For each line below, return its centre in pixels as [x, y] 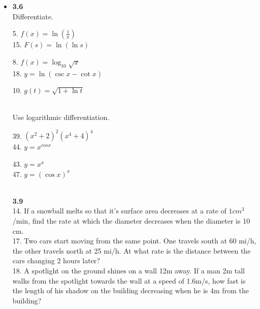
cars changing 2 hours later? [56, 260]
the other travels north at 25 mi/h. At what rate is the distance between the [132, 250]
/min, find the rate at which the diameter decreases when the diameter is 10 [131, 220]
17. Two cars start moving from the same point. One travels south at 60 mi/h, [134, 241]
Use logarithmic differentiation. [61, 117]
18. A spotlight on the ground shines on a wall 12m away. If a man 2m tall [128, 270]
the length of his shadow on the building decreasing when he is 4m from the [131, 290]
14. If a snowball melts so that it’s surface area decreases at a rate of [119, 211]
